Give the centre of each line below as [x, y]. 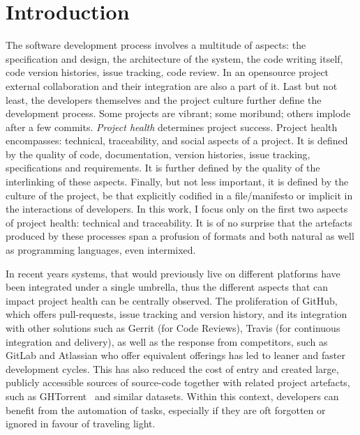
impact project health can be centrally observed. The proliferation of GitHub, [172, 300]
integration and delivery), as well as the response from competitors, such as [167, 341]
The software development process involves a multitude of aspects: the [156, 45]
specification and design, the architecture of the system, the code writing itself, [174, 58]
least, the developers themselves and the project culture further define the [164, 99]
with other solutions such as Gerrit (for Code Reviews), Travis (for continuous [173, 328]
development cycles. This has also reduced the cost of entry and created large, [172, 368]
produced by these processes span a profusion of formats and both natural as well [180, 236]
